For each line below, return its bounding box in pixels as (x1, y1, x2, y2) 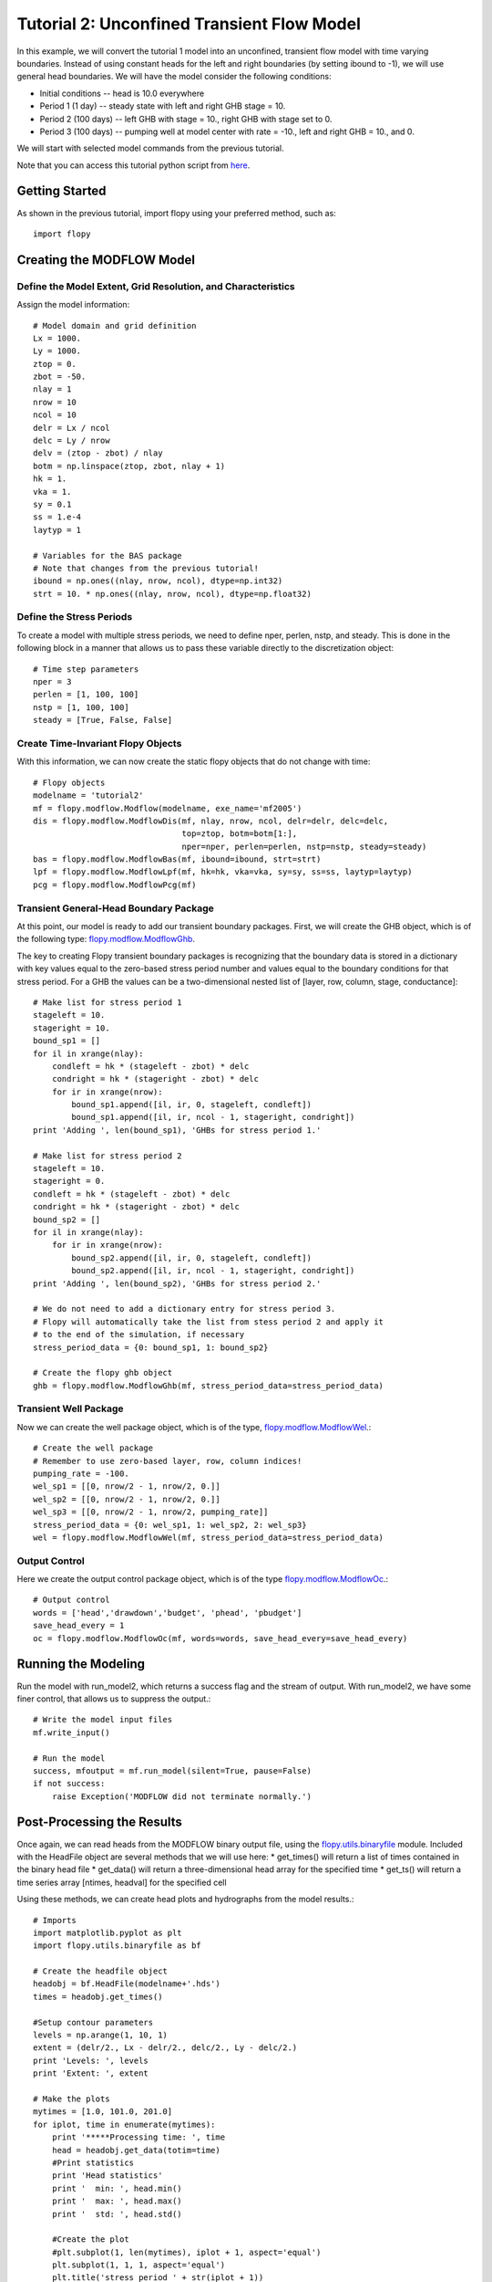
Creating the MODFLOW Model (16, 252, 196, 267)
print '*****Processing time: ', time (51, 2132, 226, 2142)
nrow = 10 (33, 397, 77, 407)
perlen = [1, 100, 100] (33, 689, 139, 700)
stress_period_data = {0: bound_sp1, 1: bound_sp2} (33, 1342, 269, 1353)
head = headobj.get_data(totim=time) (51, 2145, 220, 2155)
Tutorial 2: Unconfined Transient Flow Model (16, 14, 362, 34)
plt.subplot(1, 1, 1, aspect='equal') (51, 2260, 226, 2270)
